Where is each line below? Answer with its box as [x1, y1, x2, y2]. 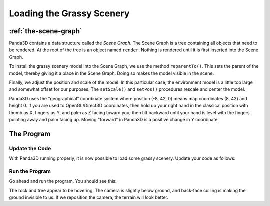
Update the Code [9, 145, 51, 152]
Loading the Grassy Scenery [9, 8, 130, 19]
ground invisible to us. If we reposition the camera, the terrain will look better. [9, 194, 168, 200]
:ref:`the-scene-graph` [9, 27, 82, 35]
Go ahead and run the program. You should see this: [9, 178, 117, 184]
